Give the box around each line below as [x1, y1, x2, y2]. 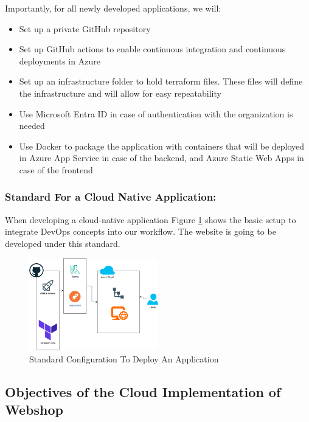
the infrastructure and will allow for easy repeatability [19, 86, 221, 99]
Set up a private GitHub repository [19, 22, 151, 35]
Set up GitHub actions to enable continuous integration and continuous [19, 43, 286, 55]
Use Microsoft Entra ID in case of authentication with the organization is [19, 107, 293, 120]
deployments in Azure [19, 54, 100, 67]
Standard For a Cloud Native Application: [5, 189, 217, 204]
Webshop [5, 400, 63, 419]
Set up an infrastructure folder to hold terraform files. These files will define [19, 75, 303, 88]
